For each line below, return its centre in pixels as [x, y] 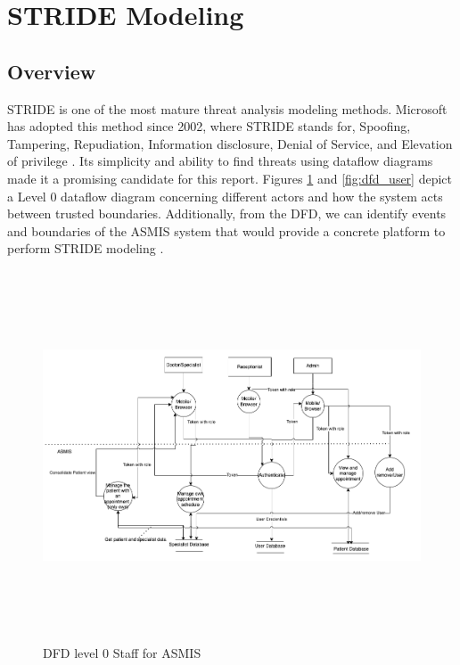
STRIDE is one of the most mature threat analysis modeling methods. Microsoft [227, 108]
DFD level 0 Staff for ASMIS [122, 653]
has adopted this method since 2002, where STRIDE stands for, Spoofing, [209, 126]
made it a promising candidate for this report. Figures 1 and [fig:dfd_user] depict [230, 178]
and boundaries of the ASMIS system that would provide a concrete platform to [226, 230]
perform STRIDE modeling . [86, 248]
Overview [52, 71]
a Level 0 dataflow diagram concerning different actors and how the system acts [225, 196]
